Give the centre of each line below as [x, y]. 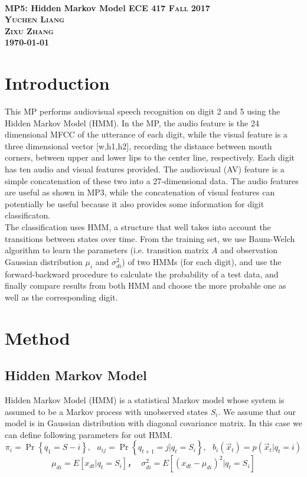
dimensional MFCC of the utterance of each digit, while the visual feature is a [146, 134]
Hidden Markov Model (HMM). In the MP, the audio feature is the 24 [132, 122]
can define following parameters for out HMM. [89, 434]
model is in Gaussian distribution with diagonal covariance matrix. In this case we [153, 423]
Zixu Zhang [29, 30]
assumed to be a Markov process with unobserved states [107, 411]
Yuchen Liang [35, 19]
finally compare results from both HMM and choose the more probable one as [146, 285]
